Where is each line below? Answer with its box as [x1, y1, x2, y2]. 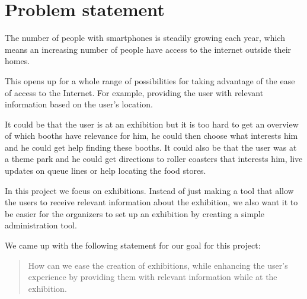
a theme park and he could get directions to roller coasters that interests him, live [5, 152, 303, 165]
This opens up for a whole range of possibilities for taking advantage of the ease [5, 74, 295, 87]
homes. [5, 55, 30, 67]
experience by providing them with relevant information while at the [28, 271, 277, 283]
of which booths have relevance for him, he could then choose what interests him [5, 129, 298, 142]
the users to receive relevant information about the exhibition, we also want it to [5, 196, 298, 208]
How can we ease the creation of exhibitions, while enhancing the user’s [28, 259, 288, 271]
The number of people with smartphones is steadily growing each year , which [5, 31, 285, 44]
